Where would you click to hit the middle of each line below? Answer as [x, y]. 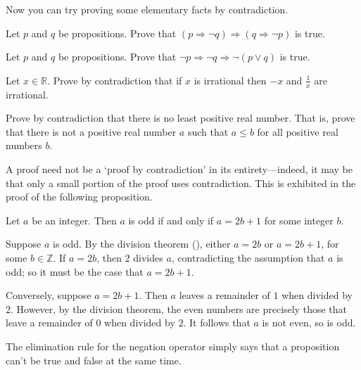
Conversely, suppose [49, 295]
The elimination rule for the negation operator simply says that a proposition [173, 346]
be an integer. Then [74, 220]
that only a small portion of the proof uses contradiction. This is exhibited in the [181, 183]
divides [148, 257]
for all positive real [298, 131]
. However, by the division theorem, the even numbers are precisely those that [179, 308]
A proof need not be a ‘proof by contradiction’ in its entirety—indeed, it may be [179, 168]
